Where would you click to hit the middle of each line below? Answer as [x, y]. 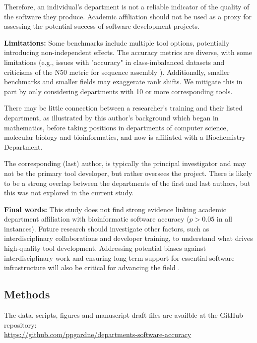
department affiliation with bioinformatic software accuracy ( [97, 219]
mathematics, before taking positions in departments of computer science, [116, 127]
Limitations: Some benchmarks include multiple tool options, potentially [117, 42]
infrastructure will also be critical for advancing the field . [92, 267]
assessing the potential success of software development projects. [102, 26]
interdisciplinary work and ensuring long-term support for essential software [119, 257]
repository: [20, 324]
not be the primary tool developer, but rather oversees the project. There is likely [128, 173]
